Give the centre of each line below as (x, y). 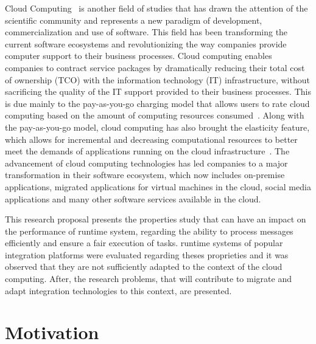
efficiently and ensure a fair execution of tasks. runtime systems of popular (144, 243)
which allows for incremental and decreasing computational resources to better (151, 139)
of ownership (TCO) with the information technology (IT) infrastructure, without (157, 79)
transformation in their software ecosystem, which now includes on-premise (145, 175)
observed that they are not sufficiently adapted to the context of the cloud (144, 267)
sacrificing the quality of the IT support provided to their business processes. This (158, 91)
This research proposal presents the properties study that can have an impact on (156, 219)
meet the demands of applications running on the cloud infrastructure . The (147, 151)
